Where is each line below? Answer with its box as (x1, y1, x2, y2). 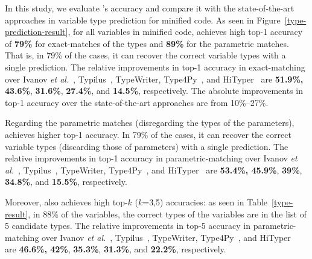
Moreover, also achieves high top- (5, 195, 128, 208)
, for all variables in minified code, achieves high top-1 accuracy (68, 25, 303, 38)
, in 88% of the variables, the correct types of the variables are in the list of (28, 207, 307, 220)
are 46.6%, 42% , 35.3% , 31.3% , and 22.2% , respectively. (5, 243, 226, 255)
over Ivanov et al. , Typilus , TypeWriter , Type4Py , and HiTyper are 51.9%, (5, 72, 304, 85)
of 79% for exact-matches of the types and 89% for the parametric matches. (5, 37, 289, 49)
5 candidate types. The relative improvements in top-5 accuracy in (5, 219, 251, 232)
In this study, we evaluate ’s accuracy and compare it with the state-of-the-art (5, 2, 294, 14)
